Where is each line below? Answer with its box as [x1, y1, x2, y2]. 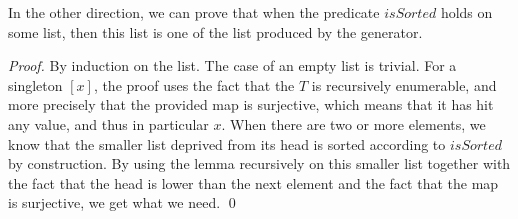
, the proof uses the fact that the [93, 74, 295, 95]
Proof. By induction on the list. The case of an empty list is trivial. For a [8, 55, 457, 76]
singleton [8, 74, 63, 95]
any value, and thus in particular [8, 113, 209, 134]
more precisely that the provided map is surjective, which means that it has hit [8, 94, 494, 115]
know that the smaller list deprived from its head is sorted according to [8, 133, 446, 154]
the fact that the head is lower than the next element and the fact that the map [8, 172, 499, 193]
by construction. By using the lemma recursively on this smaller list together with [8, 153, 511, 174]
